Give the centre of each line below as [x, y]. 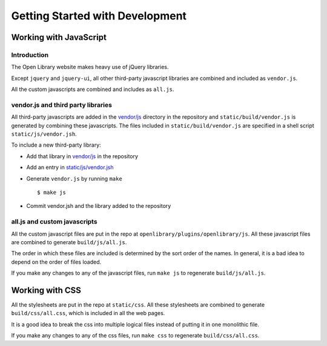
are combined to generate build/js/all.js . [69, 242]
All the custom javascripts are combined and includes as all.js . [93, 89]
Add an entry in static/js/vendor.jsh [70, 167]
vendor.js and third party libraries [61, 105]
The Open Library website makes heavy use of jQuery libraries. [90, 67]
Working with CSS [46, 290]
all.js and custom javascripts [54, 222]
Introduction [30, 55]
